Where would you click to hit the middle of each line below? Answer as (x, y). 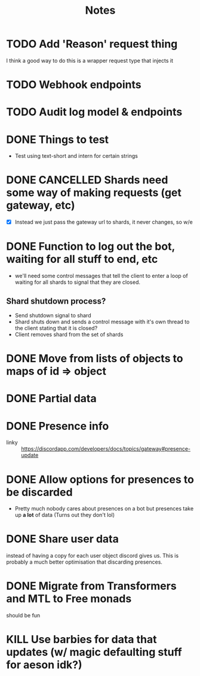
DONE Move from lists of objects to (95, 359)
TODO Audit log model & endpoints (94, 112)
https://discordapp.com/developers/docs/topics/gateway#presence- (106, 449)
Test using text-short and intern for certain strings (76, 156)
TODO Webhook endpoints (74, 85)
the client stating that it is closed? (56, 328)
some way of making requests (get (94, 193)
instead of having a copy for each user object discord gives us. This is (93, 556)
